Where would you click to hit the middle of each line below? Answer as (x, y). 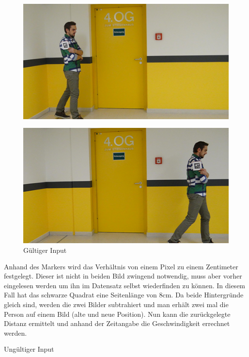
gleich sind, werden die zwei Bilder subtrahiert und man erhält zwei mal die (116, 304)
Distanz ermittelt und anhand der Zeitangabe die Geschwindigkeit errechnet (117, 323)
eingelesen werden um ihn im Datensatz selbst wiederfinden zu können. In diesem (125, 285)
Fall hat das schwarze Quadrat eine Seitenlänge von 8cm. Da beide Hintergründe (124, 295)
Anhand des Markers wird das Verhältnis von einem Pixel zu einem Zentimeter (121, 266)
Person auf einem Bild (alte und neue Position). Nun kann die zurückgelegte (117, 314)
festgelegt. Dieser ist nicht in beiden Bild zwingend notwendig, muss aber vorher (123, 276)
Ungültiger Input (29, 349)
